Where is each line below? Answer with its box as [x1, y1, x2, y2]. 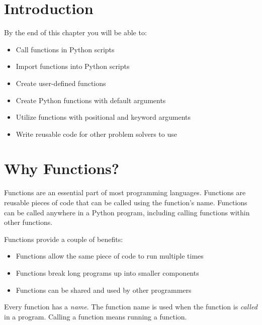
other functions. [4, 217, 53, 227]
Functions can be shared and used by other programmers [16, 284, 192, 295]
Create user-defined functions [16, 77, 106, 88]
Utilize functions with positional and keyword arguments [16, 112, 191, 122]
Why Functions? [4, 158, 120, 179]
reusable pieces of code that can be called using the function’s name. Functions [4, 197, 247, 207]
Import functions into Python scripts [16, 61, 130, 71]
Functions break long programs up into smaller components [16, 267, 199, 278]
